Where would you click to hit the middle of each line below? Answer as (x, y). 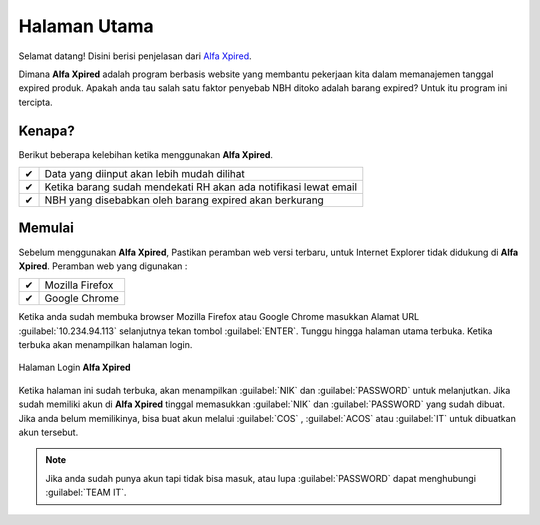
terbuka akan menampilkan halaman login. (105, 345)
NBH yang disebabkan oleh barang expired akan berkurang (184, 200)
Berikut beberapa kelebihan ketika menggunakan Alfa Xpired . (146, 154)
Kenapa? (46, 130)
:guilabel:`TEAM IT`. (86, 492)
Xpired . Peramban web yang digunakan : (103, 266)
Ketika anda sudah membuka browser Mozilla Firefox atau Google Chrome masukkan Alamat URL (219, 317)
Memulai (46, 228)
